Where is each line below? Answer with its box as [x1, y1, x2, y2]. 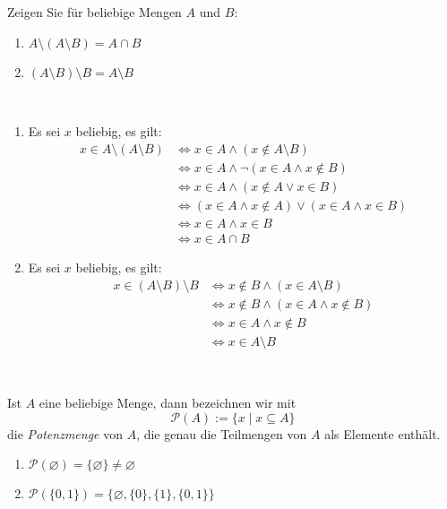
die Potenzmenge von [7, 424, 123, 443]
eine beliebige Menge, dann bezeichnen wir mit [39, 393, 297, 412]
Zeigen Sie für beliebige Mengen [7, 3, 182, 21]
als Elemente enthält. [324, 424, 441, 443]
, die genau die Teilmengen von [136, 424, 307, 443]
